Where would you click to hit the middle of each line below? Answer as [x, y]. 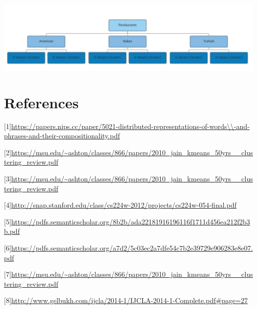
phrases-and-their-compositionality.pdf [62, 136]
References [42, 102]
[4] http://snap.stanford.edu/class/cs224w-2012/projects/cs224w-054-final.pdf [120, 205]
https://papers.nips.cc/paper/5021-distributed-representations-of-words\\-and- [130, 126]
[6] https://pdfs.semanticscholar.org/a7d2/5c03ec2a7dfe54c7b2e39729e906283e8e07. [128, 247]
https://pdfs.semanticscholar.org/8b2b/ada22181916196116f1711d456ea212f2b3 [130, 221]
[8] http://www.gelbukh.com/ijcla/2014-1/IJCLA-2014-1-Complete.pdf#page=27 [126, 300]
